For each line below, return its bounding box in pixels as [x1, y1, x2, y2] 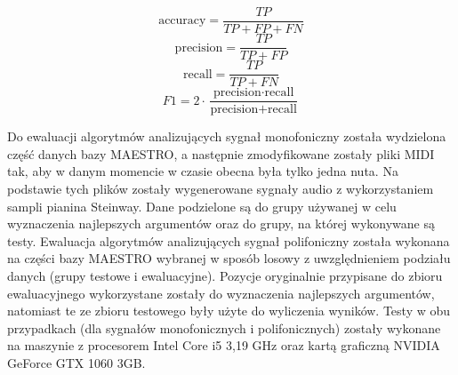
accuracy [158, 14, 206, 28]
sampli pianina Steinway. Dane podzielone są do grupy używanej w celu [7, 196, 397, 215]
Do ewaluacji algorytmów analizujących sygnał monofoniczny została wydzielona [7, 127, 446, 146]
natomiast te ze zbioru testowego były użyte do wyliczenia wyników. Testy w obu [7, 301, 451, 320]
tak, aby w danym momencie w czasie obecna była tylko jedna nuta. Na [7, 162, 398, 180]
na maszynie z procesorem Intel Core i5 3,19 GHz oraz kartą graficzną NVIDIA [7, 336, 440, 355]
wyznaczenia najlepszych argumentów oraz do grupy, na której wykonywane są [7, 214, 435, 233]
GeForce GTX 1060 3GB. [7, 353, 146, 371]
